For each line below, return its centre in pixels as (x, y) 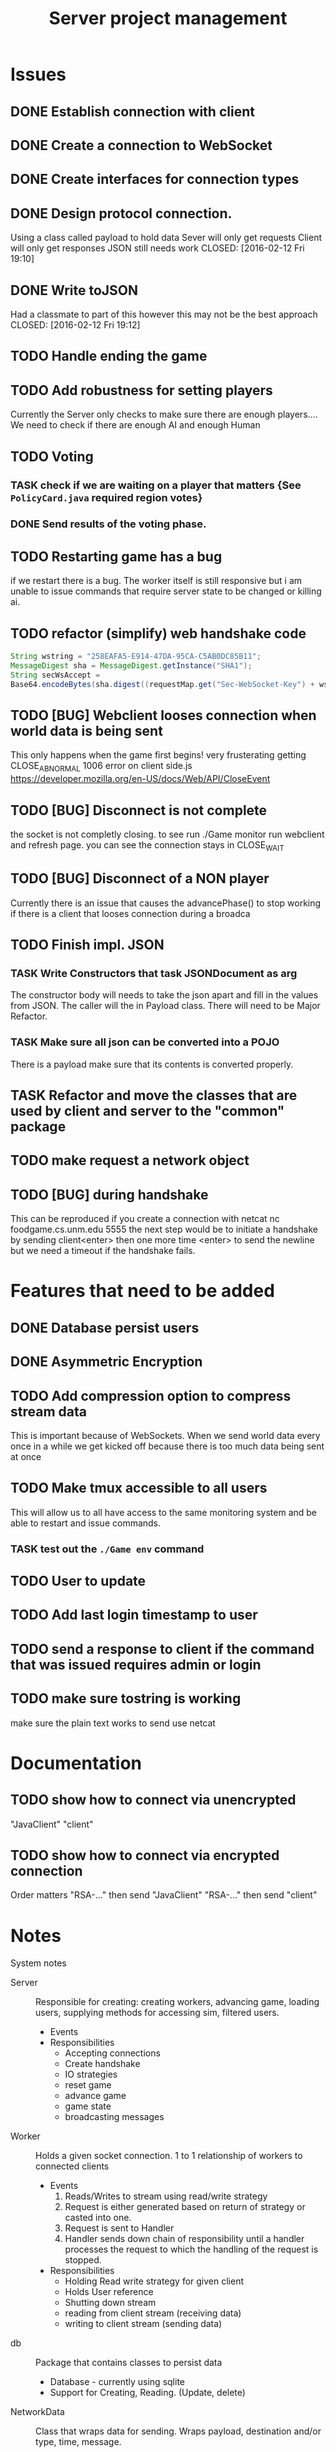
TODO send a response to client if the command (162, 1648)
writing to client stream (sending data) (143, 2324)
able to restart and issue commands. (86, 1523)
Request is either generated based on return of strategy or (185, 2207)
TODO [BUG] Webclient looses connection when (163, 715)
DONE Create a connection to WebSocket (141, 145)
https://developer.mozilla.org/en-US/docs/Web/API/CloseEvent (140, 779)
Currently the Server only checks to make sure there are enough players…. (164, 414)
